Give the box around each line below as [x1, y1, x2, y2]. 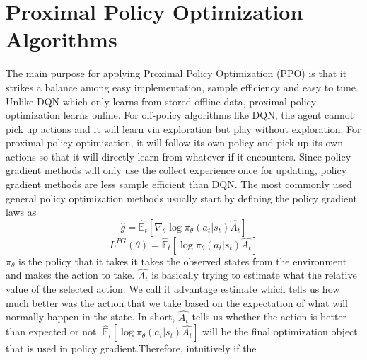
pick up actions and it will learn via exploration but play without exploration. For [6, 121, 361, 136]
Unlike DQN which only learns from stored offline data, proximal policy [6, 93, 317, 108]
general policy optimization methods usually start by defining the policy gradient [6, 190, 358, 205]
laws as [6, 204, 37, 219]
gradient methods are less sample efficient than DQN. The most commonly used [6, 177, 352, 192]
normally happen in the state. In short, [6, 309, 175, 324]
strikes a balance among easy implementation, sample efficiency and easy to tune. [6, 79, 359, 94]
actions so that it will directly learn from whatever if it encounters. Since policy [6, 149, 351, 163]
